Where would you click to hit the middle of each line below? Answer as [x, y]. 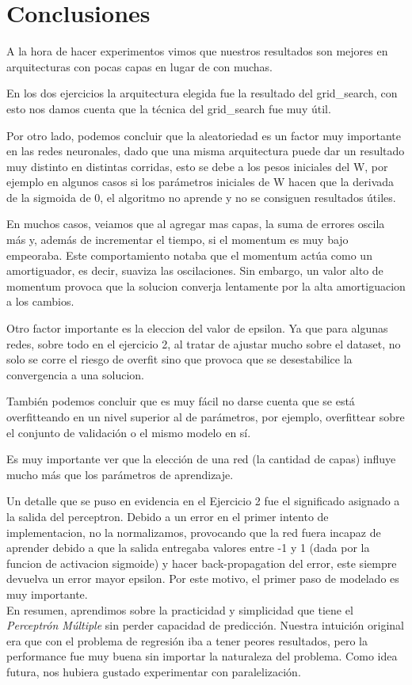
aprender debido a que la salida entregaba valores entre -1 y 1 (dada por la [188, 548]
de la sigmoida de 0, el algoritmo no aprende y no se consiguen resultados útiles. [201, 197]
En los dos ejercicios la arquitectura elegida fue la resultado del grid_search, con [202, 93]
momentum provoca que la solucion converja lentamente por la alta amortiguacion [206, 285]
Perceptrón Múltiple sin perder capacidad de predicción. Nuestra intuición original [205, 625]
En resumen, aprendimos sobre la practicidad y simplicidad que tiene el [180, 609]
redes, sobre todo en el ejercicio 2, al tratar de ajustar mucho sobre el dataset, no [204, 343]
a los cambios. [40, 301]
